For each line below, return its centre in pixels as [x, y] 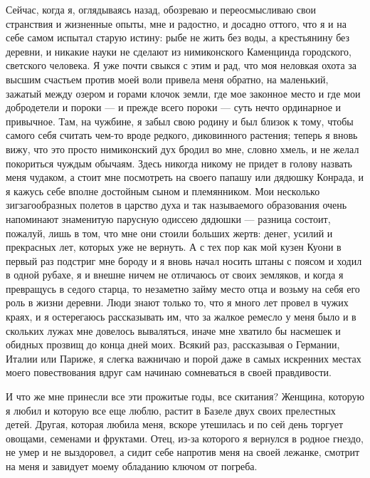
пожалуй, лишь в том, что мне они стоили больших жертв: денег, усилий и [169, 233]
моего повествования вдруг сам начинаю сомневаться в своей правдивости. [169, 372]
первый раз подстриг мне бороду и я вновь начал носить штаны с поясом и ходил [184, 260]
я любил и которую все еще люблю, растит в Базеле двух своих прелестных [171, 410]
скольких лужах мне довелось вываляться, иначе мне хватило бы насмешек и [173, 330]
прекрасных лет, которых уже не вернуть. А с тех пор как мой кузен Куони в [174, 247]
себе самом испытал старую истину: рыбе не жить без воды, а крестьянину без [178, 37]
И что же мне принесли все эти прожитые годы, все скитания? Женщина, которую [185, 396]
